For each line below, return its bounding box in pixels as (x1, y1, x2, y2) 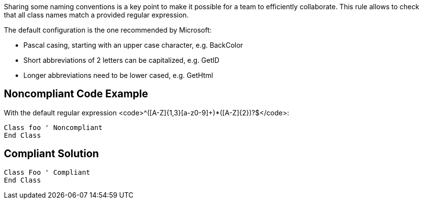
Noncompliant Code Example (4, 88, 148, 100)
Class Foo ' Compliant (4, 168, 91, 176)
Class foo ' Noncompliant (4, 123, 103, 131)
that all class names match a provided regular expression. (4, 11, 189, 19)
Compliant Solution (4, 148, 99, 160)
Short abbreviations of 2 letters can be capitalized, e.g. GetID (23, 56, 220, 64)
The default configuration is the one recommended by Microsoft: (4, 26, 212, 34)
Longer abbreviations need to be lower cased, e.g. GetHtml (23, 71, 213, 79)
